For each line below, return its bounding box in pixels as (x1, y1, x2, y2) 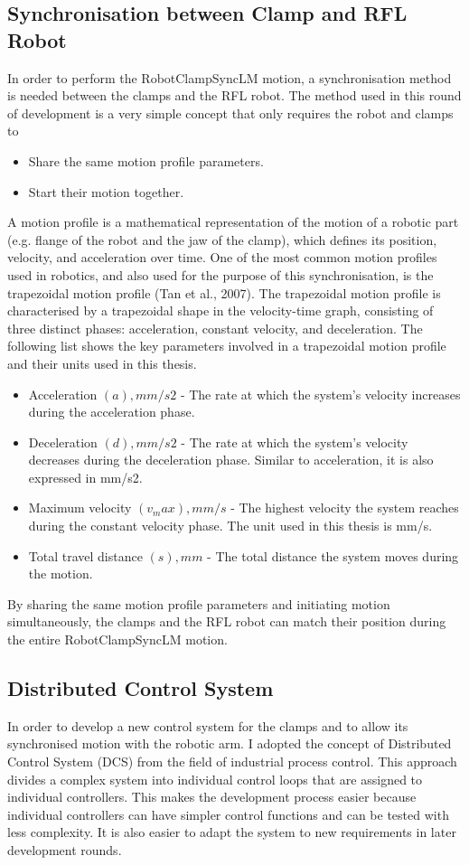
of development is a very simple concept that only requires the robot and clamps (7, 103, 454, 122)
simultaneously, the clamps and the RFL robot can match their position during (7, 612, 446, 631)
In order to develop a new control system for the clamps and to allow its (7, 716, 408, 735)
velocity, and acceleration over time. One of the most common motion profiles (7, 248, 437, 267)
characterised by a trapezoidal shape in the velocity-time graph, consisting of (7, 301, 434, 320)
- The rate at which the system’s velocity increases (180, 384, 461, 403)
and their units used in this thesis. (7, 353, 197, 372)
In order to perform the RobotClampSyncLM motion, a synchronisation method (7, 68, 452, 87)
